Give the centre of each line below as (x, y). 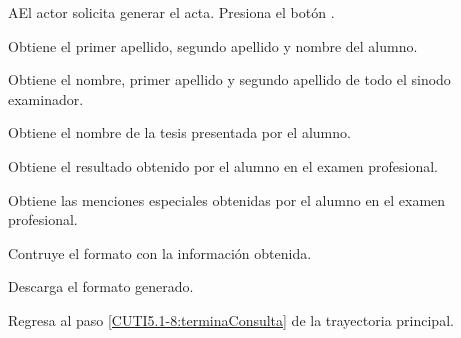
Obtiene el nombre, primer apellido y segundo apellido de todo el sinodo (229, 79)
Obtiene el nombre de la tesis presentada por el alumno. (179, 132)
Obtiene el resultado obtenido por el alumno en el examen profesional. (223, 165)
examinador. (46, 98)
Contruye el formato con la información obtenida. (160, 252)
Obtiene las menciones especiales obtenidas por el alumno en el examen (227, 199)
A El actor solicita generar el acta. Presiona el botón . (171, 12)
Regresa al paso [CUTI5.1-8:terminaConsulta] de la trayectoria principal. (231, 319)
